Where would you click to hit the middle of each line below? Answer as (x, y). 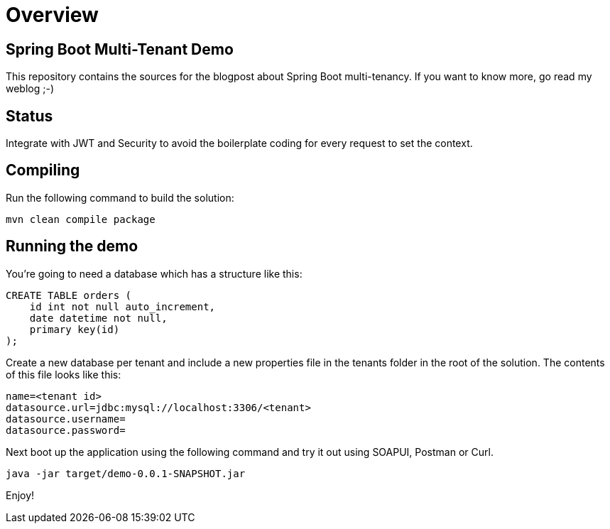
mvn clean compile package (81, 219)
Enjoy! (20, 495)
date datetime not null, (98, 318)
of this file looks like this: (64, 374)
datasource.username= (66, 419)
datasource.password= (66, 430)
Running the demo (72, 246)
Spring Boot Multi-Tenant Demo (120, 49)
